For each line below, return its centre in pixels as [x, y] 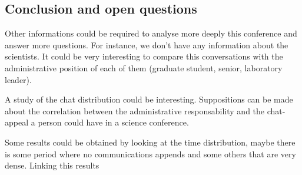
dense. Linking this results [52, 165]
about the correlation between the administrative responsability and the [135, 110]
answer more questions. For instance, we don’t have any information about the [147, 44]
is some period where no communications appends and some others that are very [150, 153]
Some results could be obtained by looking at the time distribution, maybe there [150, 142]
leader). [18, 79]
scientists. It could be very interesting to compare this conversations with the [144, 56]
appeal [17, 122]
